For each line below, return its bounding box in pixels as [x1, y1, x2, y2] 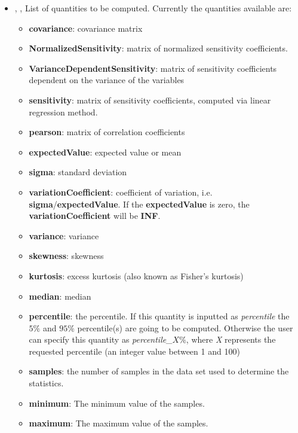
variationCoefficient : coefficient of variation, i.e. [29, 185, 213, 198]
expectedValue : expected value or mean [29, 145, 182, 158]
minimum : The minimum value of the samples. [29, 397, 205, 409]
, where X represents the [186, 333, 276, 346]
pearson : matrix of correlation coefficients [29, 126, 185, 138]
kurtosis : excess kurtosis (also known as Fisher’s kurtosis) [29, 269, 244, 282]
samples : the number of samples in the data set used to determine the [29, 365, 289, 377]
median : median [29, 289, 91, 302]
